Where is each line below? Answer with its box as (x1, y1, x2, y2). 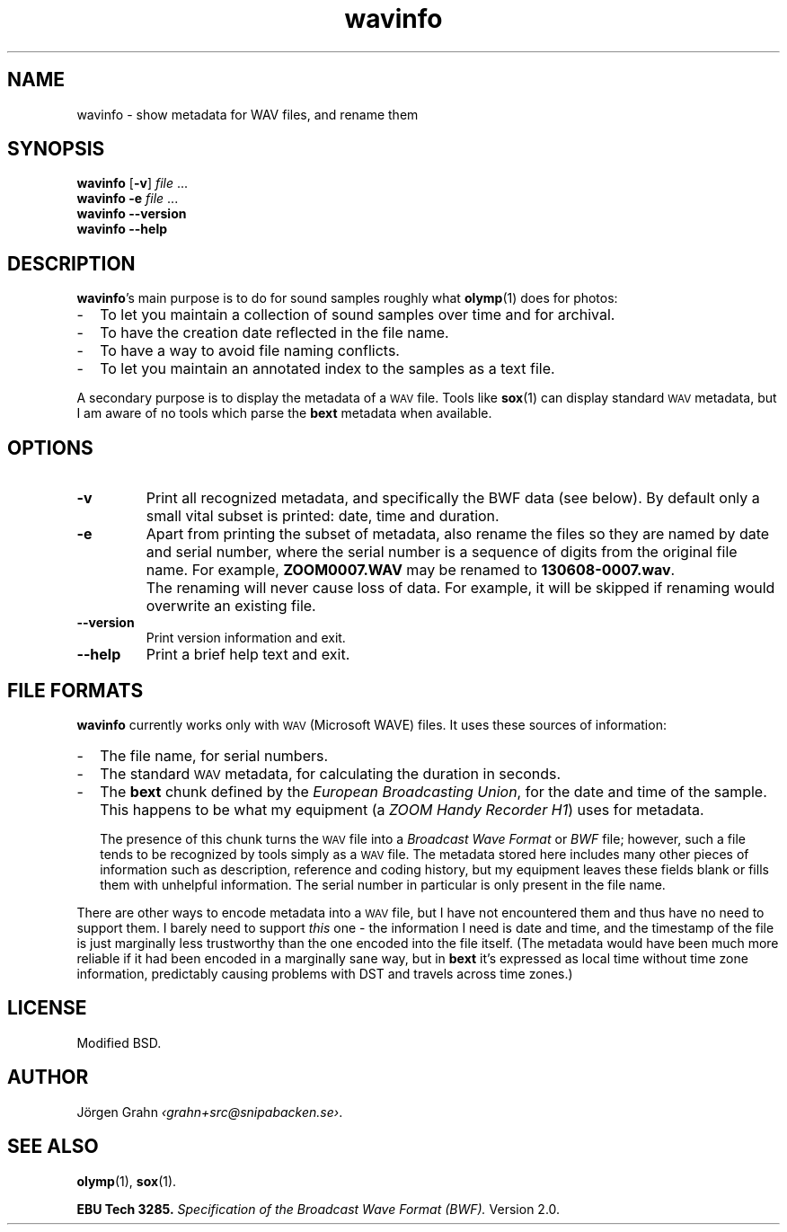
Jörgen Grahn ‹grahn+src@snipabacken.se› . (76, 1103, 343, 1120)
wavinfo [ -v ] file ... (76, 175, 189, 191)
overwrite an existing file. (146, 597, 316, 616)
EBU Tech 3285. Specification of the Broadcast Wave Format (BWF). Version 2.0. (76, 1201, 561, 1217)
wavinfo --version (76, 206, 187, 222)
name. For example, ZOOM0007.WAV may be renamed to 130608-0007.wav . (146, 561, 676, 580)
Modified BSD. (76, 1034, 162, 1050)
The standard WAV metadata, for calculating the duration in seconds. (100, 764, 562, 783)
